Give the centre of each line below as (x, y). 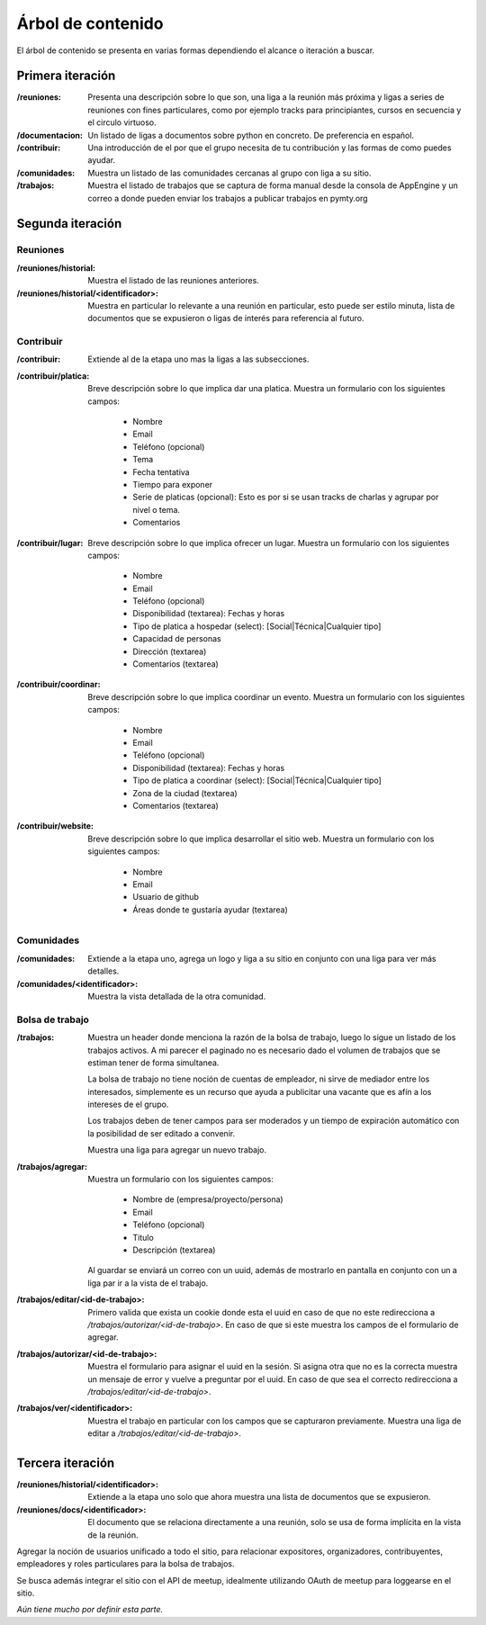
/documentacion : (49, 135)
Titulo (144, 1237)
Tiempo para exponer (173, 484)
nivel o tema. (156, 509)
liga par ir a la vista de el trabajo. (148, 1283)
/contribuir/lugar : (50, 543)
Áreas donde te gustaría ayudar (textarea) (210, 910)
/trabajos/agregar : (52, 1166)
